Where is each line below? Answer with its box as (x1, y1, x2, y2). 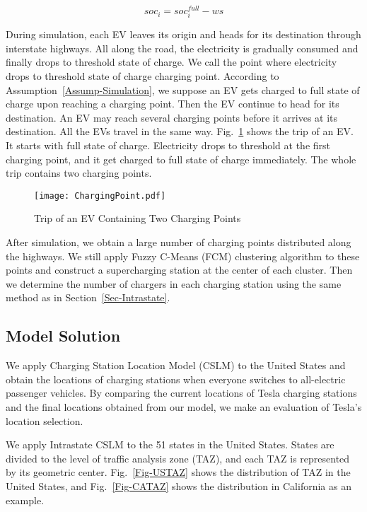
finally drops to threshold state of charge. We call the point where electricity (6, 54, 337, 69)
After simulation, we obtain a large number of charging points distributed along (6, 235, 351, 250)
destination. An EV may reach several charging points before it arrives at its (6, 110, 338, 124)
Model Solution (6, 325, 121, 347)
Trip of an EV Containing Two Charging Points (34, 211, 241, 226)
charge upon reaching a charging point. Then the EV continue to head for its (6, 96, 339, 111)
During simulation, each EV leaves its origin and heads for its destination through (6, 27, 361, 42)
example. (6, 492, 45, 507)
